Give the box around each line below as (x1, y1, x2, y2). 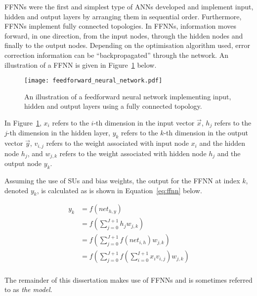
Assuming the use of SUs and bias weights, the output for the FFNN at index (4, 175, 240, 185)
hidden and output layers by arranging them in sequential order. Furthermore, (4, 11, 242, 21)
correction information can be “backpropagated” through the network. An (4, 49, 228, 60)
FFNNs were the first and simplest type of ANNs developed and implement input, (4, 1, 254, 11)
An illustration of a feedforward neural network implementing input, (24, 91, 231, 101)
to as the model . (4, 284, 52, 295)
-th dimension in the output (164, 127, 248, 138)
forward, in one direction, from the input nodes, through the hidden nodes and (4, 30, 243, 41)
